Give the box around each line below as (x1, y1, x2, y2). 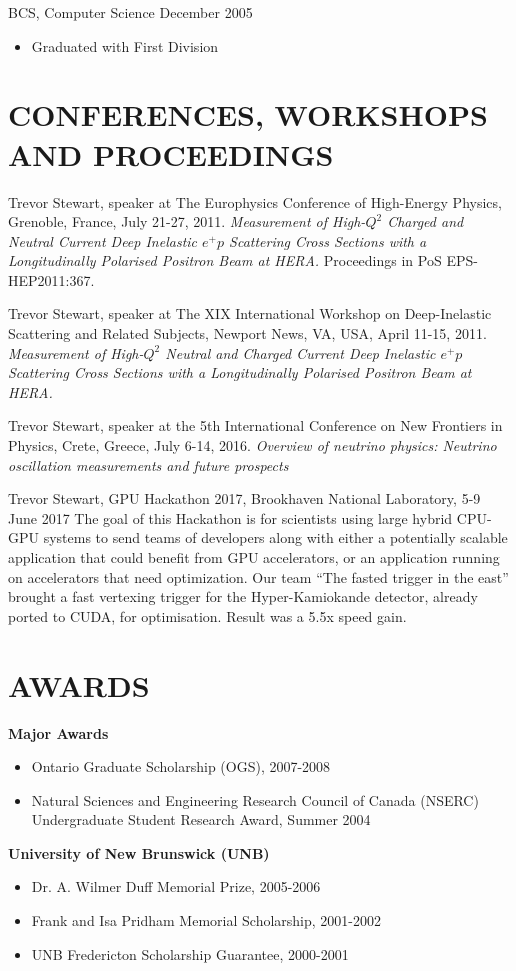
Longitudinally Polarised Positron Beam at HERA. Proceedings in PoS (8, 250, 442, 271)
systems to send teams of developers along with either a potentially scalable (43, 527, 508, 548)
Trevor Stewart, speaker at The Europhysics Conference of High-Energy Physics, (8, 191, 502, 212)
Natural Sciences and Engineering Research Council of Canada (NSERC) (31, 789, 479, 810)
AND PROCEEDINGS (8, 133, 334, 174)
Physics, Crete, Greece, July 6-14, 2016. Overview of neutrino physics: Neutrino (8, 435, 497, 456)
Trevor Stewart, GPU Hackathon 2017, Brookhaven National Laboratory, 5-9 (8, 488, 481, 509)
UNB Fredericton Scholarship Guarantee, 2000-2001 (31, 943, 349, 964)
